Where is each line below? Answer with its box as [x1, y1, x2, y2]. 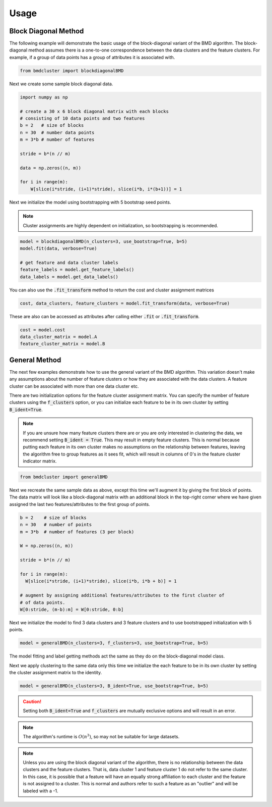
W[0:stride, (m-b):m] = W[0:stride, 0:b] [20, 607, 124, 612]
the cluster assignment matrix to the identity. [9, 670, 102, 676]
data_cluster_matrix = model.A [20, 334, 98, 339]
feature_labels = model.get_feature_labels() [20, 267, 134, 273]
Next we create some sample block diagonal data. [9, 81, 113, 87]
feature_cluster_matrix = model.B [20, 341, 105, 347]
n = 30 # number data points [20, 129, 95, 135]
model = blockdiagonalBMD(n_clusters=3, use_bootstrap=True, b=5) [20, 238, 187, 244]
